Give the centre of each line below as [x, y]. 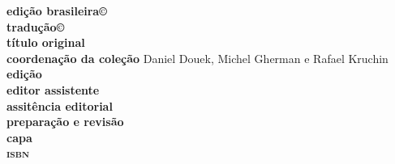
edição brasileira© [57, 11]
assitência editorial [60, 105]
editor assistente [53, 89]
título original [46, 42]
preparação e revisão [65, 122]
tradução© [36, 26]
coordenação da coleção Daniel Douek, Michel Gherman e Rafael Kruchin [197, 58]
